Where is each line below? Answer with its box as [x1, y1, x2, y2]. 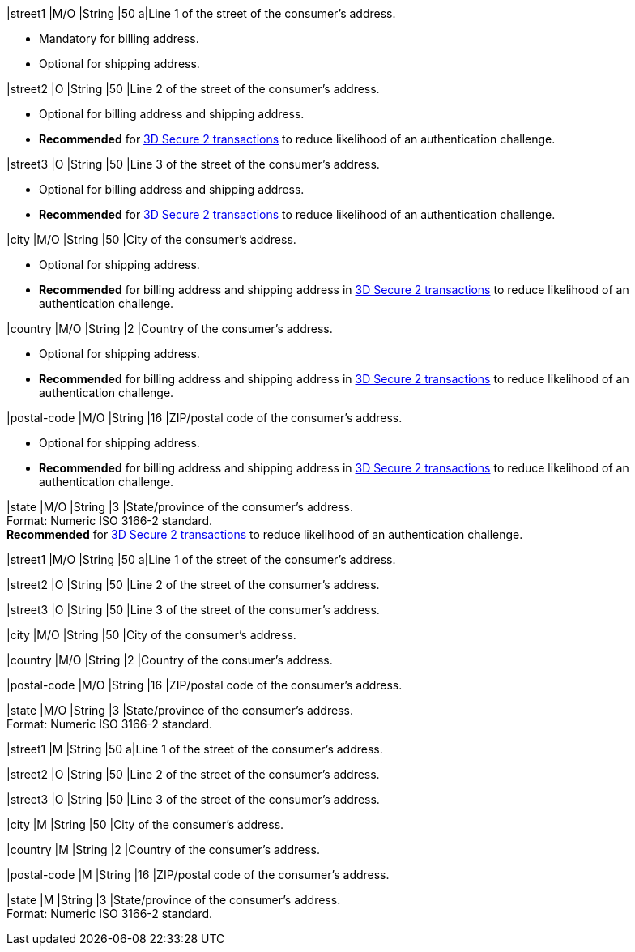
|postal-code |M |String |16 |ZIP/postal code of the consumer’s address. [6, 868, 390, 882]
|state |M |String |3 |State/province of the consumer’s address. [6, 893, 341, 907]
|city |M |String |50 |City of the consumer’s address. [6, 818, 284, 831]
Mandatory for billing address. [39, 32, 199, 45]
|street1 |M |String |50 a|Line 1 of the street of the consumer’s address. [6, 742, 383, 756]
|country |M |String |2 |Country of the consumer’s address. [6, 843, 320, 856]
